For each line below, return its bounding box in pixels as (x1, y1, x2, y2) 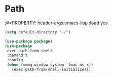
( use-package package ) (5, 38, 53, 44)
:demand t (7, 53, 28, 58)
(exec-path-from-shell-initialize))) (11, 67, 92, 72)
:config (7, 58, 23, 63)
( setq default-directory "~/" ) (5, 29, 71, 34)
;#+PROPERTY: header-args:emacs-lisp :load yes (5, 20, 108, 26)
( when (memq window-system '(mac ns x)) (7, 62, 94, 67)
